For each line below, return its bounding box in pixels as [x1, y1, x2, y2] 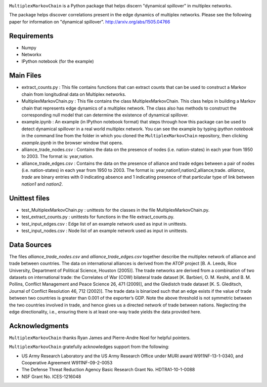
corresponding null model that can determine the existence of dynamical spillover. [21, 112, 189, 118]
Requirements [9, 32, 54, 40]
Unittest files [9, 194, 50, 202]
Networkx [21, 52, 42, 58]
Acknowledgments [9, 321, 69, 330]
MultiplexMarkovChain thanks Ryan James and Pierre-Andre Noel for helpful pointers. [9, 335, 191, 341]
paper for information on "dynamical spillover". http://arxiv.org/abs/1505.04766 [9, 19, 171, 25]
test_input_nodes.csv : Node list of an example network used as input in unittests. [21, 228, 188, 233]
